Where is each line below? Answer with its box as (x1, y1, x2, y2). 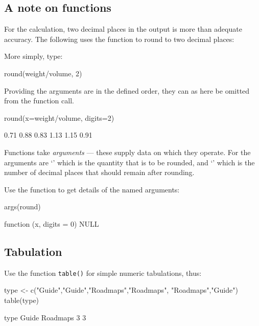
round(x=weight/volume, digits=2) (4, 112, 114, 123)
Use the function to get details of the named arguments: (4, 184, 180, 194)
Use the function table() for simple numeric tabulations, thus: (4, 267, 202, 278)
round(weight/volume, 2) (4, 68, 82, 78)
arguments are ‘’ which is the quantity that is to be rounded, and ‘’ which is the (4, 157, 255, 167)
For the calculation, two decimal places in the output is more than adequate (4, 24, 242, 34)
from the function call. (4, 95, 74, 106)
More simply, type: (4, 51, 63, 61)
